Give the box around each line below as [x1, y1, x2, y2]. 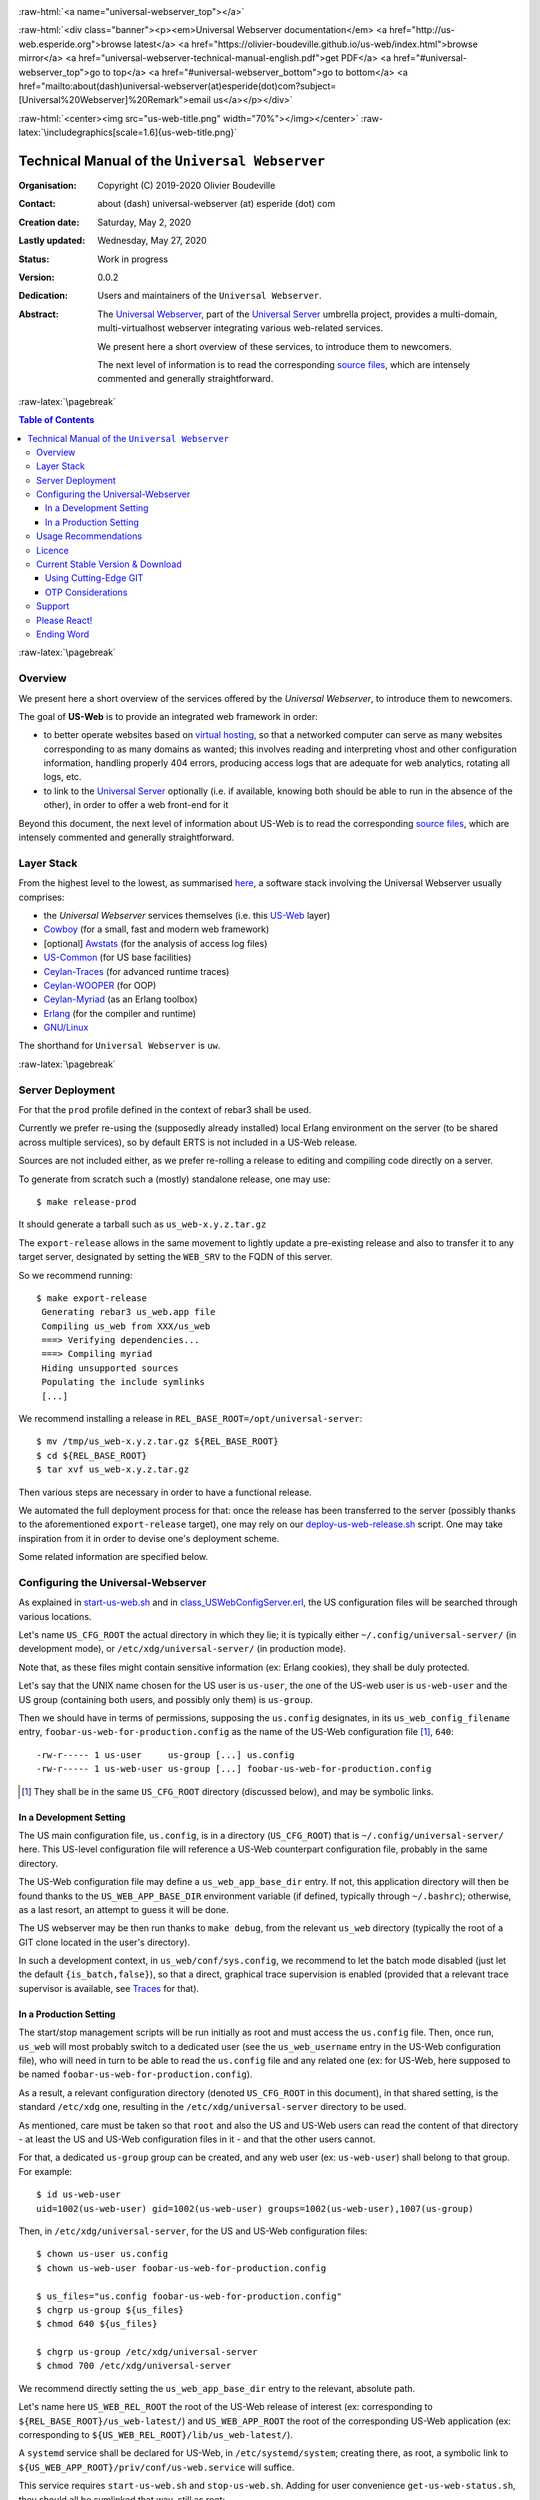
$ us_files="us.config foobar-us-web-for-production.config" [36, 2290, 342, 2302]
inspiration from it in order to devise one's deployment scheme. [18, 1532, 280, 1544]
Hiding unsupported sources [41, 1362, 179, 1374]
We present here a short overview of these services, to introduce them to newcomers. [97, 340, 452, 352]
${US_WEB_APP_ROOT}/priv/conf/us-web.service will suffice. [18, 2461, 295, 2473]
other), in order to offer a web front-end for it [43, 799, 229, 811]
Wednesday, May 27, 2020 [97, 235, 207, 247]
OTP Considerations [45, 586, 128, 598]
